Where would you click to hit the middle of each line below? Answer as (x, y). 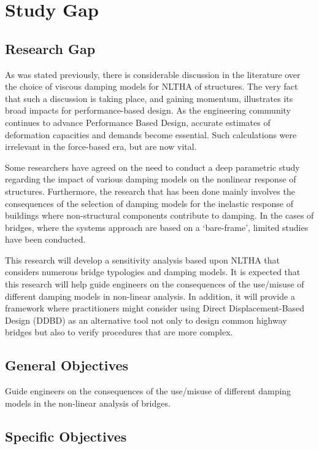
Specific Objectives (66, 436)
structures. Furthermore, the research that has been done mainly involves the (150, 191)
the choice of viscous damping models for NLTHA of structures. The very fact (152, 86)
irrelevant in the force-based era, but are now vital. (101, 146)
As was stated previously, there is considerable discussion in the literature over (153, 74)
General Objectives (67, 365)
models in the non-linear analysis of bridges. (88, 403)
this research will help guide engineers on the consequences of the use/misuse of (155, 284)
